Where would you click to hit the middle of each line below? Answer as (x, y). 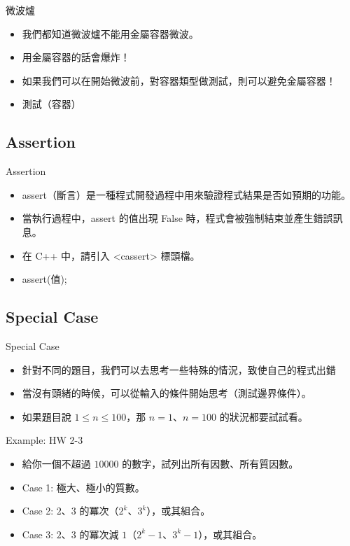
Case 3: (38, 534)
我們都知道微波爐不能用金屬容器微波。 (110, 33)
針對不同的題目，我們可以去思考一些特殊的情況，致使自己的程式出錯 (179, 369)
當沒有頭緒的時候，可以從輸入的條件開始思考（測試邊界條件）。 (167, 393)
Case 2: (38, 511)
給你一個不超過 (56, 463)
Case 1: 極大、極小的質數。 (83, 487)
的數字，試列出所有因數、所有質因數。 (210, 463)
